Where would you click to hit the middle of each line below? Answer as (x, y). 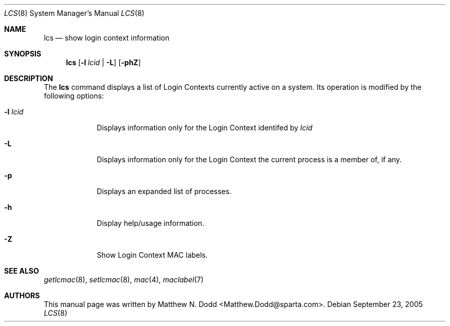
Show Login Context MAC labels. (152, 255)
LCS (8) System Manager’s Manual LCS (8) (74, 13)
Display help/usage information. (151, 223)
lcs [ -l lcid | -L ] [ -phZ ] (104, 62)
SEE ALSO (22, 271)
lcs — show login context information (107, 38)
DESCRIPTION (29, 78)
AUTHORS (22, 295)
